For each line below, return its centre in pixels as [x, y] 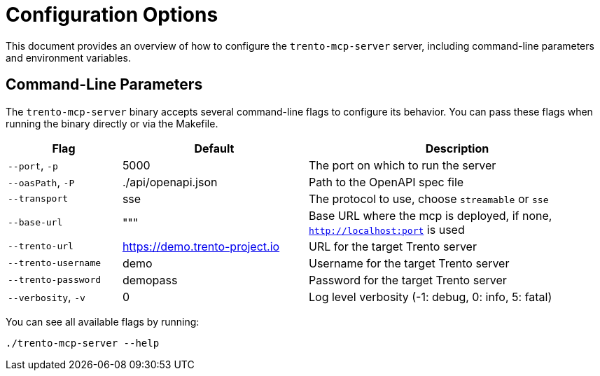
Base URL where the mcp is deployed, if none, [430, 215]
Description [457, 148]
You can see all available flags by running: [103, 321]
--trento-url [41, 246]
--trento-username [55, 263]
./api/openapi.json [170, 182]
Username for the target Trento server [409, 263]
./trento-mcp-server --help [83, 343]
